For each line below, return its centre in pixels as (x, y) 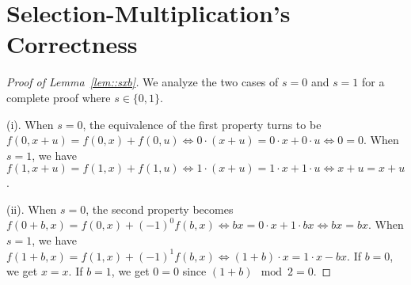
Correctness (72, 44)
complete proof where (59, 97)
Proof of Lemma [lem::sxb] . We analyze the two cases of (143, 82)
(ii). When (32, 209)
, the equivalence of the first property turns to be (202, 124)
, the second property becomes (160, 209)
